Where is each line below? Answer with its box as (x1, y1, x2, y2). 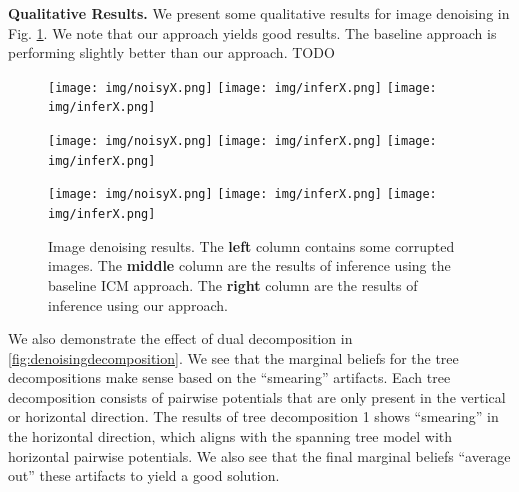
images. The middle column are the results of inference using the (48, 255, 451, 276)
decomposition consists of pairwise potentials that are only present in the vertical (8, 386, 506, 407)
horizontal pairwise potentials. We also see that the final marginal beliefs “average (8, 445, 511, 466)
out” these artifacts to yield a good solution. (8, 465, 280, 486)
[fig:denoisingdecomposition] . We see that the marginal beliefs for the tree (8, 347, 459, 368)
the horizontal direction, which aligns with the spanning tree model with (8, 426, 453, 447)
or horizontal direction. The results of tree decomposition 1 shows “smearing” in (8, 406, 499, 427)
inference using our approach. (48, 294, 228, 315)
